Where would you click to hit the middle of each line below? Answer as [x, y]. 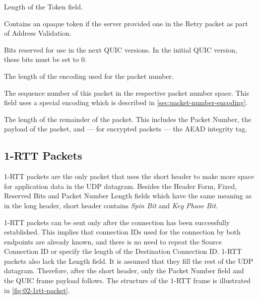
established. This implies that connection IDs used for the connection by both [122, 232]
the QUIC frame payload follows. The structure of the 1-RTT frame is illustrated [127, 280]
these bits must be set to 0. [45, 59]
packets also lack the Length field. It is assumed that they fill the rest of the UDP [129, 261]
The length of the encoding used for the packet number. [89, 76]
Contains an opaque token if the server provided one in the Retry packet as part [126, 23]
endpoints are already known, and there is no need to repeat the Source [113, 241]
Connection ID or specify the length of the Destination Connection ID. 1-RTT [123, 251]
